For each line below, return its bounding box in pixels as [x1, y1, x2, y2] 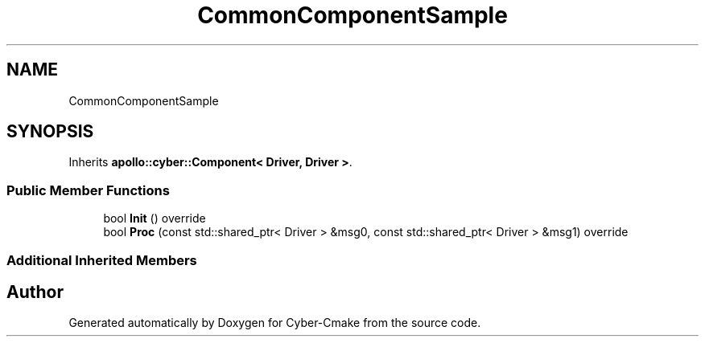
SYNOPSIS [6, 121, 94, 142]
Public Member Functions [6, 182, 170, 198]
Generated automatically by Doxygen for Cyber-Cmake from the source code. [68, 316, 481, 330]
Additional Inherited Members [6, 251, 197, 268]
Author [6, 281, 64, 302]
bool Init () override [103, 211, 206, 226]
